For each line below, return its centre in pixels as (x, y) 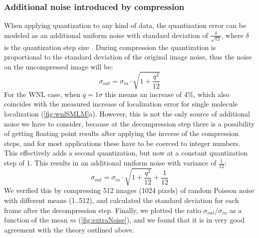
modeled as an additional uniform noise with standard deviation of (106, 35)
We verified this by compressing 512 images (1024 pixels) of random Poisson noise (129, 190)
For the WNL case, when (42, 94)
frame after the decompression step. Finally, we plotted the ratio (103, 210)
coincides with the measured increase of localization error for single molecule (121, 104)
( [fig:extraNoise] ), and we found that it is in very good (161, 220)
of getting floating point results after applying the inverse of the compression (121, 133)
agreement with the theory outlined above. (69, 229)
